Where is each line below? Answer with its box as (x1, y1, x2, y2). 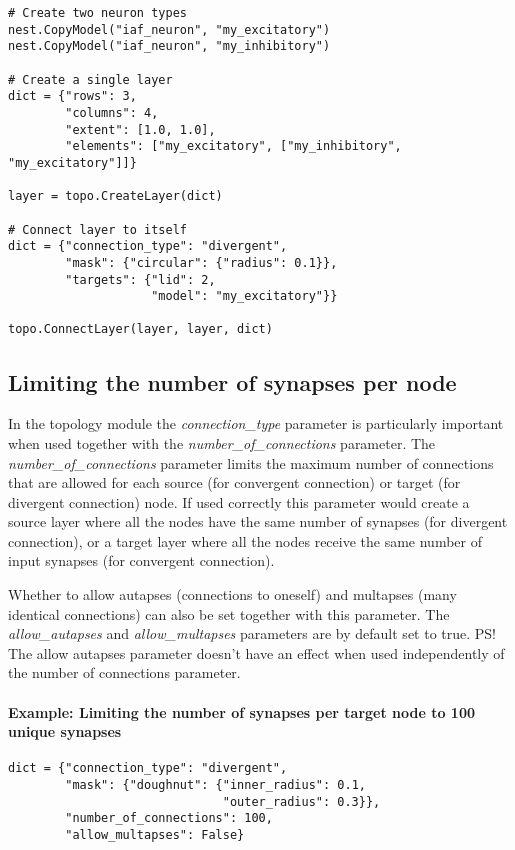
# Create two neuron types (8, 6, 187, 20)
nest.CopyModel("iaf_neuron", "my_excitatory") (8, 22, 331, 37)
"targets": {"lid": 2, (65, 272, 216, 287)
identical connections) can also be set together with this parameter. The (8, 603, 450, 624)
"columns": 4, (65, 105, 159, 120)
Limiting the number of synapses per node (8, 366, 457, 397)
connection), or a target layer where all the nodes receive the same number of (8, 530, 482, 551)
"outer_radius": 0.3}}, (222, 794, 381, 809)
